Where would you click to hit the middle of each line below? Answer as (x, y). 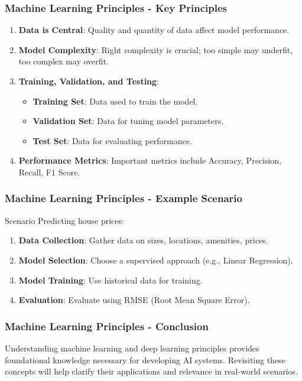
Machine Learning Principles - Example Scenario (124, 198)
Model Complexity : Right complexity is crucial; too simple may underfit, (156, 49)
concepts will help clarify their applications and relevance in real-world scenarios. (151, 371)
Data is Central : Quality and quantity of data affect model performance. (154, 30)
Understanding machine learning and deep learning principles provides (132, 348)
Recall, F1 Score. (49, 172)
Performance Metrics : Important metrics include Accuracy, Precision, (150, 160)
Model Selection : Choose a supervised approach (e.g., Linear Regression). (156, 260)
